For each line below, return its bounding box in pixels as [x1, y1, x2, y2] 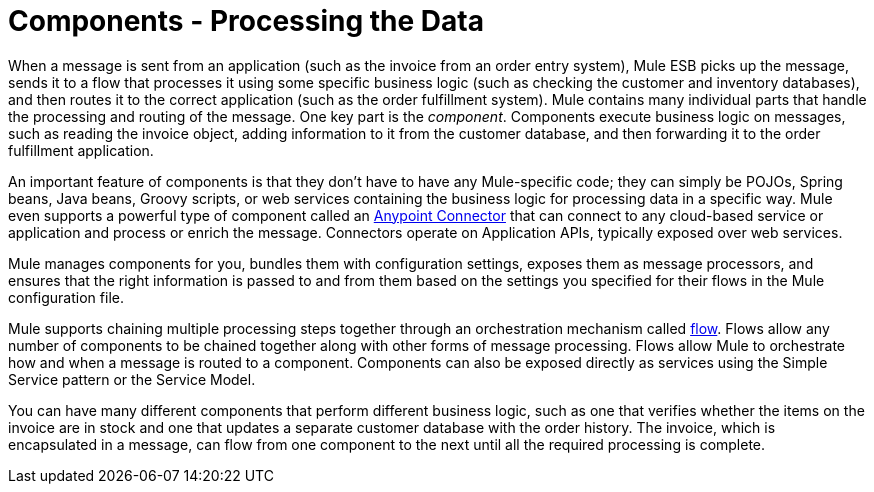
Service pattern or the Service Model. [8, 370, 256, 388]
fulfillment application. [8, 141, 154, 159]
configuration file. [8, 288, 124, 306]
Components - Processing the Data [8, 4, 484, 38]
